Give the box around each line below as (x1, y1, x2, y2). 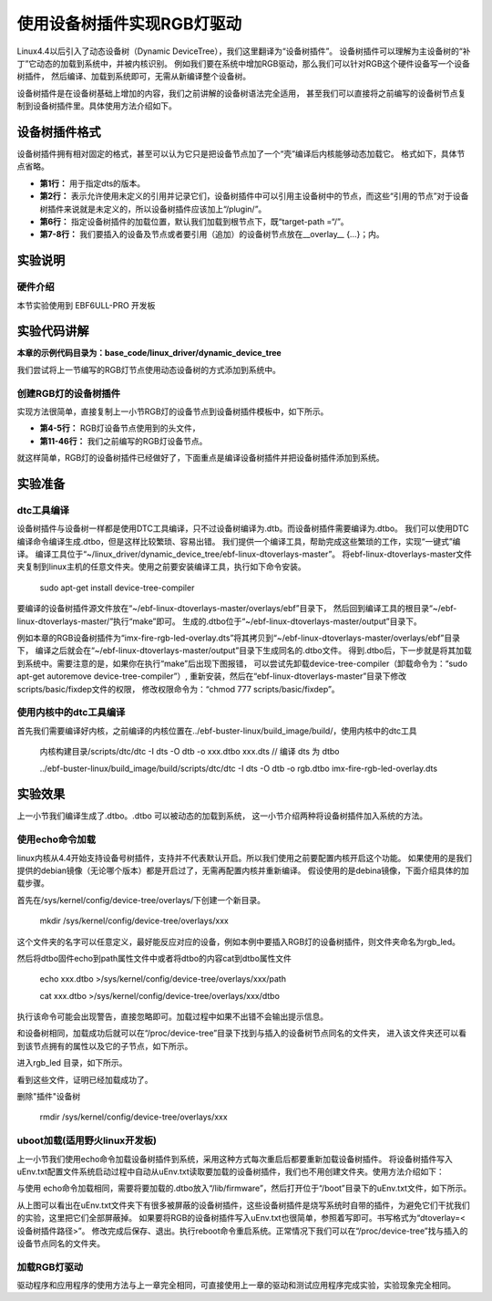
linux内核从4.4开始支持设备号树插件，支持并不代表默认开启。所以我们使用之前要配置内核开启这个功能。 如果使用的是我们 (16, 852, 473, 863)
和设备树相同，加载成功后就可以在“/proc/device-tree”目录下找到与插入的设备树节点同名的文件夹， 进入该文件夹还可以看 (16, 1027, 466, 1039)
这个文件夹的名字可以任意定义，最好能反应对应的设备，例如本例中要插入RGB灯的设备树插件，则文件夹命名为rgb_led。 (16, 936, 460, 947)
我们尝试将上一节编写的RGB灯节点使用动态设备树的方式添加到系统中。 (16, 364, 282, 375)
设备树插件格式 (16, 124, 101, 140)
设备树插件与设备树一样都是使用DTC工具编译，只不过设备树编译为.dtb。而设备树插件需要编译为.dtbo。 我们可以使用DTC (16, 523, 469, 534)
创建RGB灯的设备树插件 (16, 387, 121, 400)
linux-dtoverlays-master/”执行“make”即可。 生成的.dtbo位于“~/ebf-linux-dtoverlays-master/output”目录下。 (16, 616, 423, 627)
